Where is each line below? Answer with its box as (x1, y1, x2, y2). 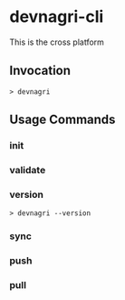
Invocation (9, 63, 71, 78)
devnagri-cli (9, 6, 104, 27)
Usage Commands (9, 112, 116, 128)
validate (9, 163, 46, 176)
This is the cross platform (9, 36, 104, 47)
